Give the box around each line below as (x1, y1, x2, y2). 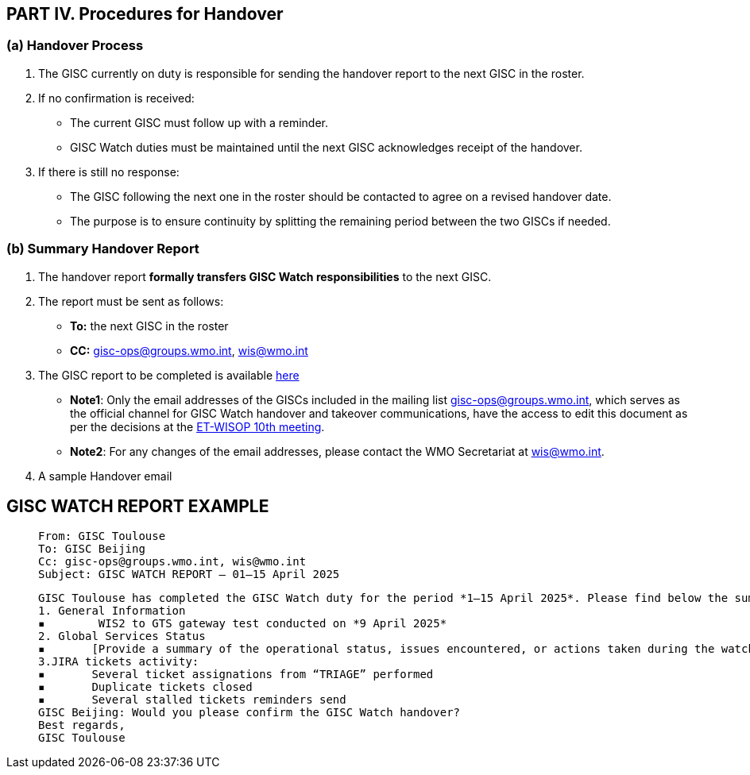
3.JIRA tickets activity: (38, 655, 199, 669)
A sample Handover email (38, 468, 172, 483)
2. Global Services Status (38, 630, 206, 643)
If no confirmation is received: (38, 91, 195, 105)
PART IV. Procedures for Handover (6, 4, 284, 24)
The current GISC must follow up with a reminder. (70, 115, 328, 129)
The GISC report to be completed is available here (38, 368, 300, 382)
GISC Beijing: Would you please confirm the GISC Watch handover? (38, 706, 461, 719)
